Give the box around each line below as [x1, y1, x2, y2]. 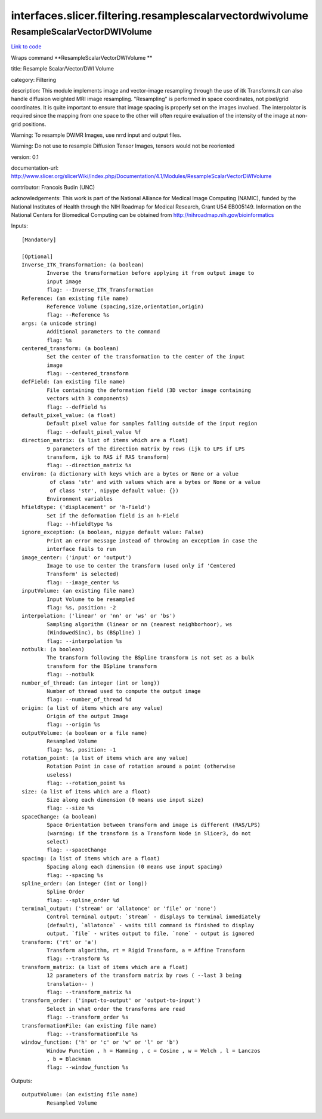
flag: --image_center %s [47, 579, 119, 585]
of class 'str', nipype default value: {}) [49, 487, 179, 494]
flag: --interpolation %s [47, 637, 122, 645]
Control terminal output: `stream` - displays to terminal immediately [47, 913, 261, 920]
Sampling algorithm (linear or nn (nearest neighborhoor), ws [47, 621, 233, 627]
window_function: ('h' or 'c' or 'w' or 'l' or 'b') [21, 1039, 179, 1046]
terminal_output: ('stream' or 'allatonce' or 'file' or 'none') [21, 905, 217, 912]
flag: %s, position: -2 [47, 604, 116, 611]
